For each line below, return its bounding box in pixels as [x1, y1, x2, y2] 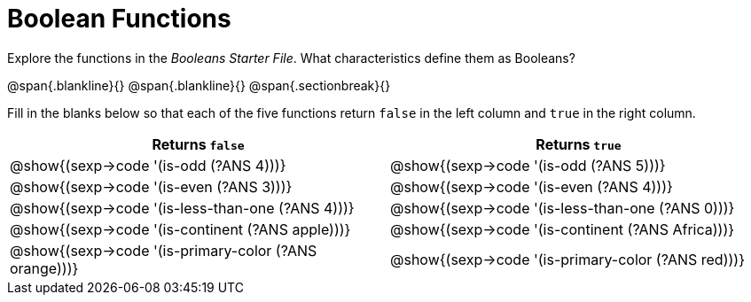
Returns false [152, 135, 245, 153]
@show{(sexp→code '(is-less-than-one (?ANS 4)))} [10, 198, 355, 217]
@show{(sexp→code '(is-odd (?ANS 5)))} [390, 156, 666, 174]
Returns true [536, 135, 622, 153]
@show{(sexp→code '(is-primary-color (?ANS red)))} [390, 250, 745, 268]
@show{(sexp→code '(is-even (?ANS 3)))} [10, 177, 293, 196]
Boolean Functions [7, 4, 231, 34]
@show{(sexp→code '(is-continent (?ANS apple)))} [10, 220, 351, 238]
